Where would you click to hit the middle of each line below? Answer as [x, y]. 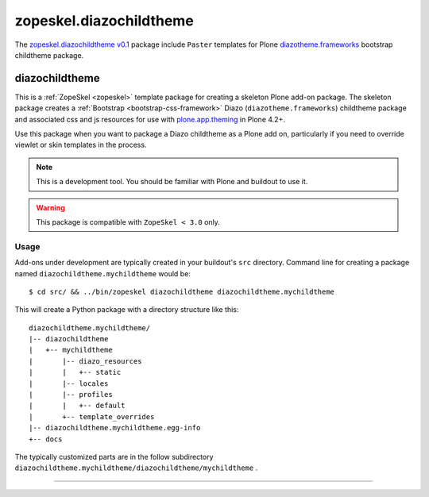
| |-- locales [69, 383]
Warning [50, 207]
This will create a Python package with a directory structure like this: [127, 310]
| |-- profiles [71, 395]
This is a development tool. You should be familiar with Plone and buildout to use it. [172, 182]
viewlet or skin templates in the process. [81, 145]
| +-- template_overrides [92, 416]
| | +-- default [77, 406]
